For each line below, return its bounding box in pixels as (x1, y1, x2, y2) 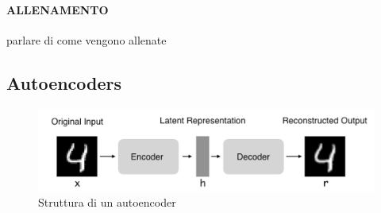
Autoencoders (6, 70, 122, 95)
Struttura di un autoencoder (38, 194, 176, 211)
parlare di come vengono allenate (6, 31, 167, 48)
